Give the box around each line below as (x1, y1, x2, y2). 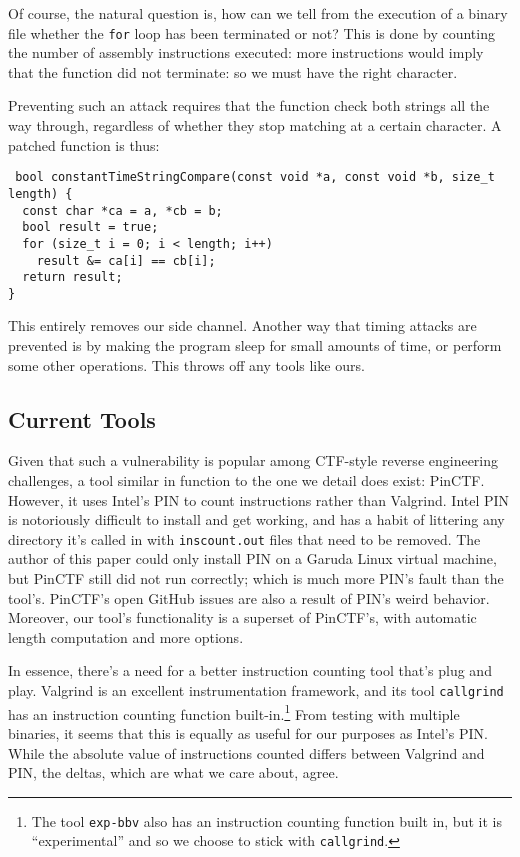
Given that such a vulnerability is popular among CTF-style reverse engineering (8, 450, 499, 471)
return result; (22, 270, 123, 285)
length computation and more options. (8, 626, 244, 647)
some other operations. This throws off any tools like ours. (8, 354, 365, 375)
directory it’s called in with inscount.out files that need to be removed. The (8, 528, 481, 549)
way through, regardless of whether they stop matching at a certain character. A (8, 115, 502, 136)
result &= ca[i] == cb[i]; (36, 253, 216, 268)
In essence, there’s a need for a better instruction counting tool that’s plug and (8, 660, 492, 681)
